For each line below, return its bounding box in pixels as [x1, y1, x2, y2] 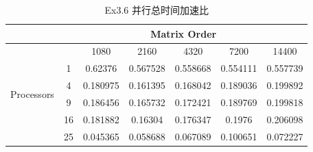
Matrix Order [150, 26, 217, 40]
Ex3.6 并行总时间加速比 [104, 3, 209, 16]
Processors [10, 86, 54, 101]
